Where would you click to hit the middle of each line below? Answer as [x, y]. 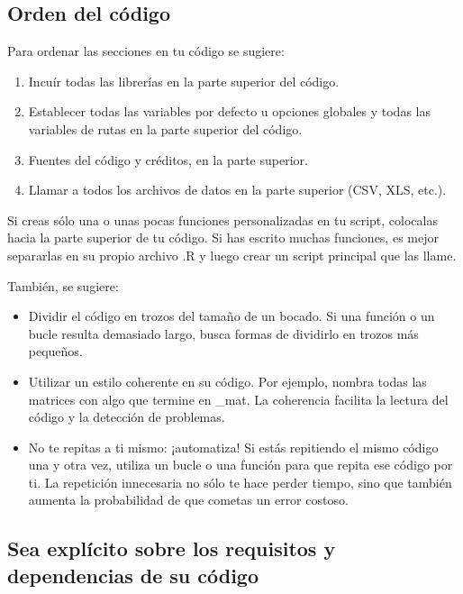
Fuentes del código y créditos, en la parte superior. [168, 159]
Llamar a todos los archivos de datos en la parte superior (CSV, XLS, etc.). [237, 190]
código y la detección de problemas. [127, 417]
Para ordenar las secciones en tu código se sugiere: [146, 51]
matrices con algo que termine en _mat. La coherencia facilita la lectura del [238, 399]
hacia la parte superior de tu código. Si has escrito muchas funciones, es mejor [223, 238]
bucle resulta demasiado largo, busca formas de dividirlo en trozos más [223, 333]
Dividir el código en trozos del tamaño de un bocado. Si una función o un [231, 316]
